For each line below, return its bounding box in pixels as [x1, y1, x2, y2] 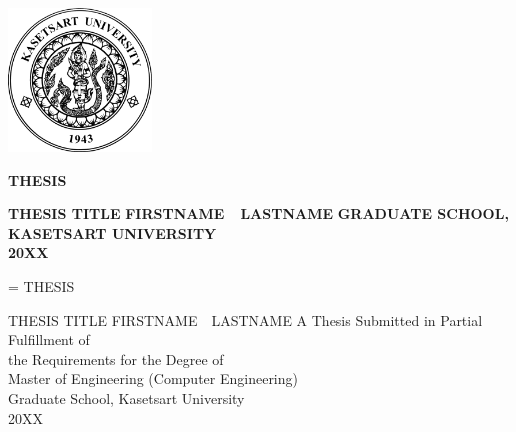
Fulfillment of [8, 329, 90, 350]
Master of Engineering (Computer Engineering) [8, 368, 298, 389]
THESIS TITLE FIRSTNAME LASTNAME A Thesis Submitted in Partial [8, 309, 483, 330]
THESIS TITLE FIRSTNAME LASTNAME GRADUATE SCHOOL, [8, 203, 509, 224]
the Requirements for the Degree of [8, 348, 224, 369]
